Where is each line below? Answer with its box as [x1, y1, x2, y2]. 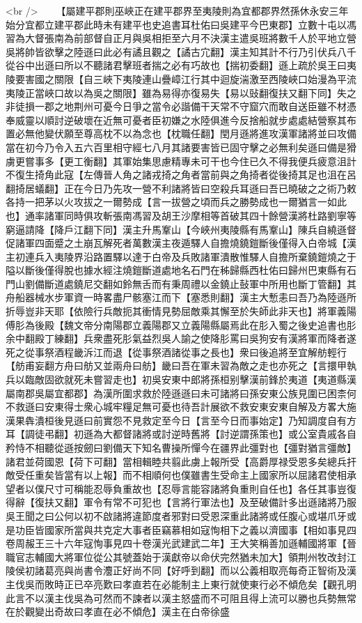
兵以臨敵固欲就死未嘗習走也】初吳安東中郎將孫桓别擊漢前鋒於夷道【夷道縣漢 [6, 372, 356, 387]
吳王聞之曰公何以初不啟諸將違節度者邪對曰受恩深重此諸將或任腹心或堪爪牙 [6, 508, 347, 523]
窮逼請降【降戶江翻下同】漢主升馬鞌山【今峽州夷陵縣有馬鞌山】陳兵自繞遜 [6, 222, 347, 236]
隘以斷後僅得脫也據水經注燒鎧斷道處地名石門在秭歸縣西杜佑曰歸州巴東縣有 [6, 263, 347, 277]
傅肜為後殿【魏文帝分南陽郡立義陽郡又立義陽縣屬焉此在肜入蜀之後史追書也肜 [6, 317, 356, 332]
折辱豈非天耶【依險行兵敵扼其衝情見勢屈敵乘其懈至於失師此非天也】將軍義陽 [6, 304, 356, 318]
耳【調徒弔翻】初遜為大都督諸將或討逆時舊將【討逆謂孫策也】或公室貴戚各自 [6, 426, 356, 441]
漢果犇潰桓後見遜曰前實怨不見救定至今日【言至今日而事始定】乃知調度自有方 [6, 413, 356, 427]
